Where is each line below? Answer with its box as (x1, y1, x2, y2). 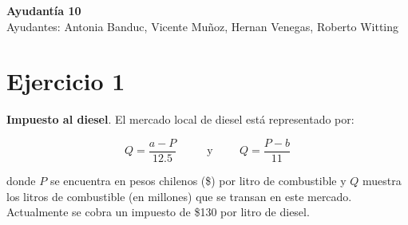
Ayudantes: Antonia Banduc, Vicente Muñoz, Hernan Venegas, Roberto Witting (6, 18, 399, 34)
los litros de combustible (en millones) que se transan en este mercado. (6, 187, 352, 204)
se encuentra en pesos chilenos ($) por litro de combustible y (50, 172, 347, 188)
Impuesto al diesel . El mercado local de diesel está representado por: (6, 111, 355, 128)
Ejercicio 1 (6, 65, 125, 97)
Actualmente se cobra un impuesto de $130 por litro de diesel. (6, 203, 310, 220)
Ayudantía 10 (6, 2, 81, 18)
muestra (362, 172, 402, 188)
